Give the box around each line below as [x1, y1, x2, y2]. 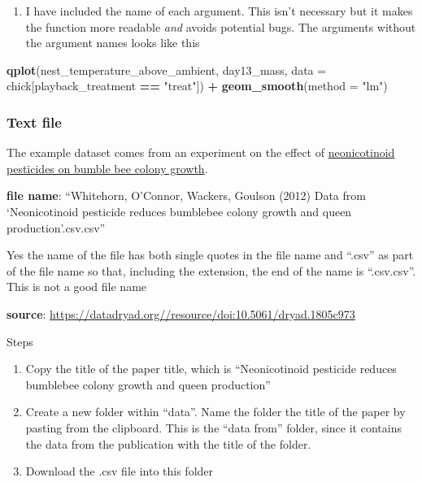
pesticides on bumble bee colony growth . [7, 159, 208, 176]
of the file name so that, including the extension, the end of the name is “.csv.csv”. [7, 262, 416, 279]
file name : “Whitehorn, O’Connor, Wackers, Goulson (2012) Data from [7, 187, 366, 204]
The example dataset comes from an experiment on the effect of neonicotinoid [7, 144, 395, 161]
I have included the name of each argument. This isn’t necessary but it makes [25, 2, 413, 19]
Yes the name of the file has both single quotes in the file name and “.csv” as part [7, 246, 414, 263]
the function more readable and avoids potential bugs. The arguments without [25, 18, 416, 35]
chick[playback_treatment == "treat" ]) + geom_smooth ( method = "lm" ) [7, 77, 388, 94]
